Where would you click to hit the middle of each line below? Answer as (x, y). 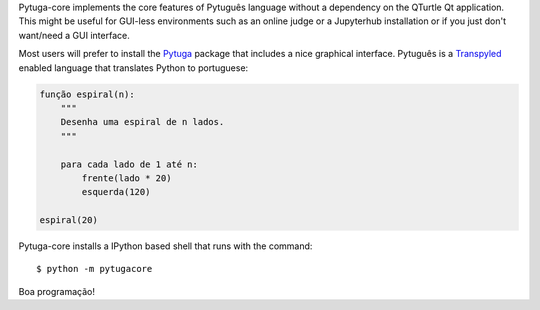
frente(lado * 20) (126, 178)
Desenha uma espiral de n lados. (142, 122)
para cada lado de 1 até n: (129, 164)
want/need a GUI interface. (74, 35)
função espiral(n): (87, 94)
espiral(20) (69, 220)
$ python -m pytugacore (94, 269)
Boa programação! (56, 291)
